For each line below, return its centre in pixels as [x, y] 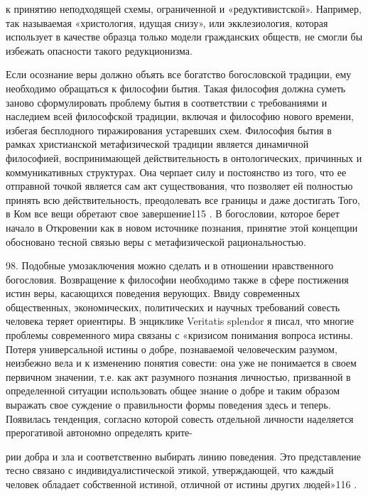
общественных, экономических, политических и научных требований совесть [173, 307]
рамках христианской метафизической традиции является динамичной [157, 144]
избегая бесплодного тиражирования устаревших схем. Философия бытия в [169, 130]
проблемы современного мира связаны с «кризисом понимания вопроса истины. [179, 335]
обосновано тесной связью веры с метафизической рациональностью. [156, 241]
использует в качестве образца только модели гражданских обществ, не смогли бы [184, 37]
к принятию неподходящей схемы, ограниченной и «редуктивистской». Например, [184, 9]
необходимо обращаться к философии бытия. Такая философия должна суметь [176, 88]
